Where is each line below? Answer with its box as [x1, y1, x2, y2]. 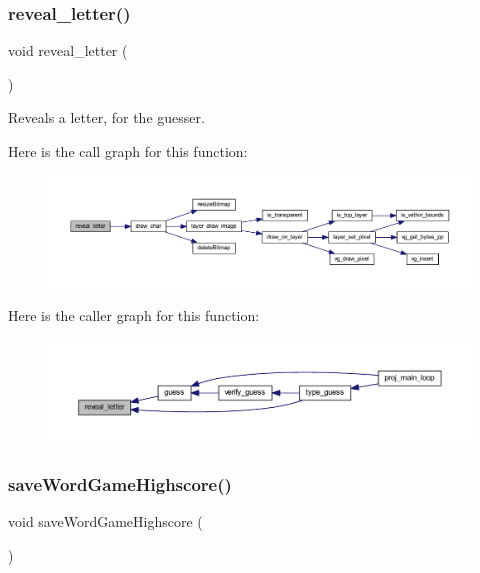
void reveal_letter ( [8, 40, 128, 61]
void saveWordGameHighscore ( [8, 511, 203, 532]
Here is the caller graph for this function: [8, 305, 260, 326]
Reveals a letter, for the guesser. [8, 107, 205, 128]
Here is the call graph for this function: [8, 141, 248, 161]
